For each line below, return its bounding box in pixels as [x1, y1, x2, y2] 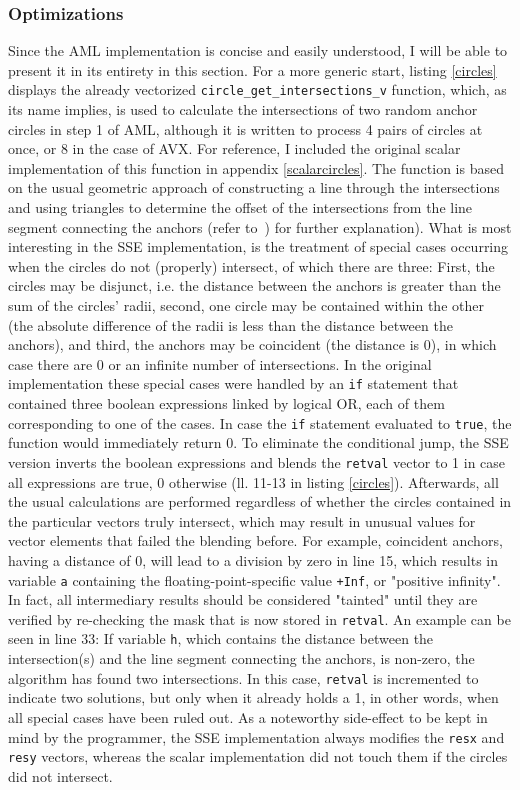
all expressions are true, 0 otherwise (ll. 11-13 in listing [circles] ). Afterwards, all [8, 471, 499, 492]
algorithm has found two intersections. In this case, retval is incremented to [8, 667, 479, 688]
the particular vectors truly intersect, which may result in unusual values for [8, 510, 476, 531]
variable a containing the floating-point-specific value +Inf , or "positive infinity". [8, 569, 501, 590]
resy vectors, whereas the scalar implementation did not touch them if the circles [8, 746, 508, 767]
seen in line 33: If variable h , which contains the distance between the [8, 628, 434, 649]
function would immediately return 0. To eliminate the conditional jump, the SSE [8, 432, 509, 453]
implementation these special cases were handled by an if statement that [8, 373, 459, 394]
